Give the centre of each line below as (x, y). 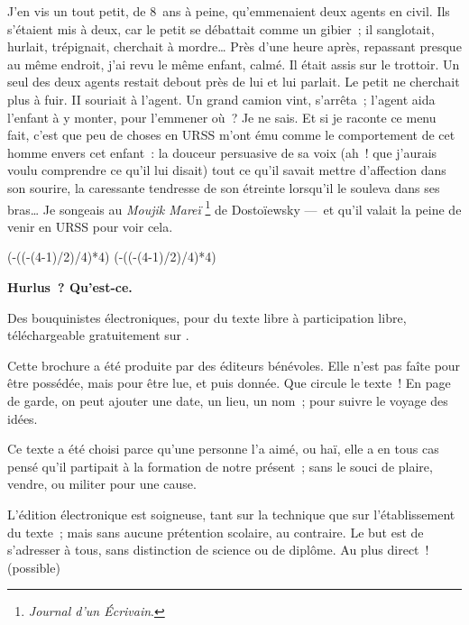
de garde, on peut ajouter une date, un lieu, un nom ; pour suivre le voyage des (228, 400)
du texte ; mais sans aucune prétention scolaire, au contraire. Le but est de (216, 532)
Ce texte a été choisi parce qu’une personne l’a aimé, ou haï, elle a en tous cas (223, 449)
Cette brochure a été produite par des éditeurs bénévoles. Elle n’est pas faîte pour (234, 365)
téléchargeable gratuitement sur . (98, 335)
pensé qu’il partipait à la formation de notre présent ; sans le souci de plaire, (220, 466)
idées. (23, 418)
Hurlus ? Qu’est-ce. (70, 286)
